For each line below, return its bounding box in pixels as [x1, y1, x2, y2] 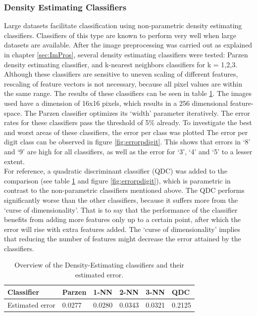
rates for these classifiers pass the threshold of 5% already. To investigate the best [4, 117, 252, 128]
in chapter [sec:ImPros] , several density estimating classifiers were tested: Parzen [4, 49, 248, 59]
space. [4, 107, 22, 118]
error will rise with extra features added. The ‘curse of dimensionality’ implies [4, 224, 241, 234]
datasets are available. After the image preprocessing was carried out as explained [4, 40, 253, 50]
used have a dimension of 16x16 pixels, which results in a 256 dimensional [4, 97, 228, 108]
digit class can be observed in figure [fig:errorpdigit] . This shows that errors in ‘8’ [4, 136, 251, 147]
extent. [4, 156, 25, 166]
